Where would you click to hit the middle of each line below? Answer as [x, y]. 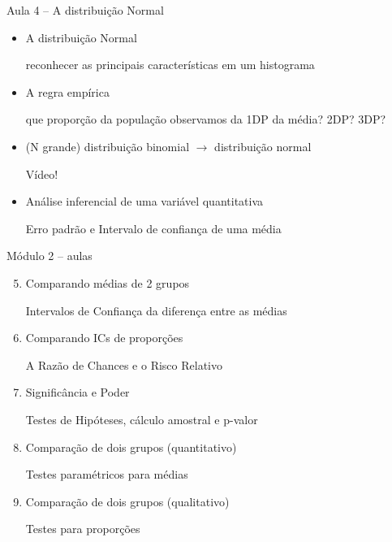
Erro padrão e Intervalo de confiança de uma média [153, 228]
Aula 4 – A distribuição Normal [85, 10]
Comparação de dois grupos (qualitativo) [127, 501]
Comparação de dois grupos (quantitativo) [131, 447]
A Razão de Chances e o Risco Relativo [124, 364]
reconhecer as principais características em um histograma [170, 65]
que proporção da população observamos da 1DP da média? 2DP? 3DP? [206, 119]
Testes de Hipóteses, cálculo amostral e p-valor [142, 419]
